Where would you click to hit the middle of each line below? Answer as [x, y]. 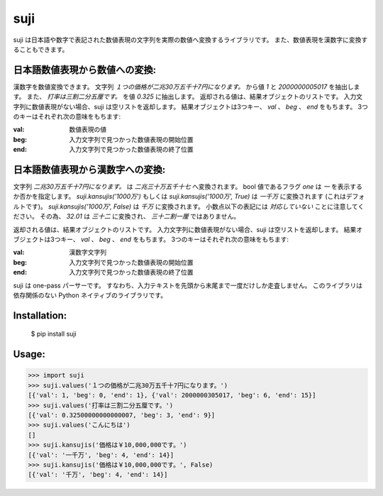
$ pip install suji [54, 334]
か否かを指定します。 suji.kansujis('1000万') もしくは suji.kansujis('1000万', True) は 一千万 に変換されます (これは [180, 197]
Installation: [40, 315]
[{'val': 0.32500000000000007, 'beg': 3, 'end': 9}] [122, 415]
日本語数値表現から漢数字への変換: [89, 170]
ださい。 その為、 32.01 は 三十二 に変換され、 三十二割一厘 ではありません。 [127, 216]
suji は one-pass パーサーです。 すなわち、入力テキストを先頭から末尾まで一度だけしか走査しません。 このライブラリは [188, 285]
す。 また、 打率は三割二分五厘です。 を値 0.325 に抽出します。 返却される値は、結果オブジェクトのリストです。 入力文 [188, 97]
